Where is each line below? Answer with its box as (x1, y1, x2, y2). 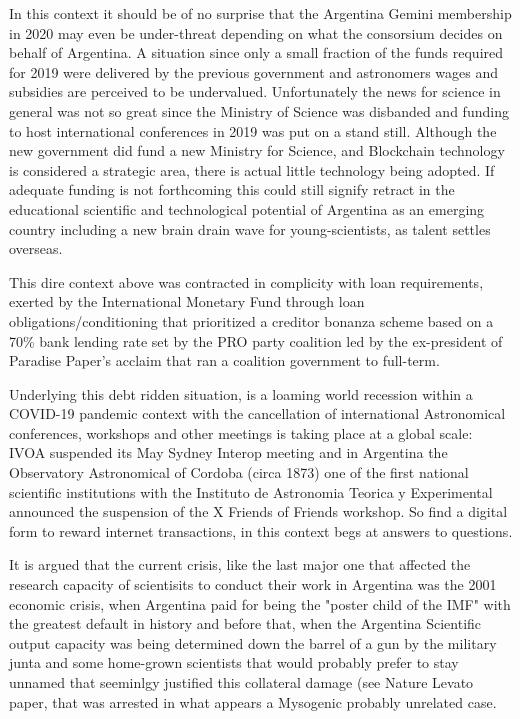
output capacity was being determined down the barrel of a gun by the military (9, 632, 497, 653)
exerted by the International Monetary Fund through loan (9, 291, 365, 312)
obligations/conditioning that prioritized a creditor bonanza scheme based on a (9, 310, 494, 331)
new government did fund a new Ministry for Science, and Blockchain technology (9, 140, 505, 161)
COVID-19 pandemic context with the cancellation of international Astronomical (9, 403, 506, 424)
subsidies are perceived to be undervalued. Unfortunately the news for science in (9, 81, 501, 102)
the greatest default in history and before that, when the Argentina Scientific (9, 613, 482, 634)
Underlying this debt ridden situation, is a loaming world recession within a (9, 383, 473, 404)
